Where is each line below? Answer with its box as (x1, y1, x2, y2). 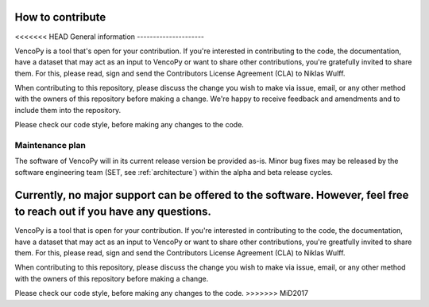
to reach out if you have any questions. (14, 205, 212, 219)
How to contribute (14, 10, 106, 24)
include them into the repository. (14, 105, 122, 115)
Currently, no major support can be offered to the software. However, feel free (14, 188, 409, 202)
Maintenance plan (14, 140, 87, 151)
